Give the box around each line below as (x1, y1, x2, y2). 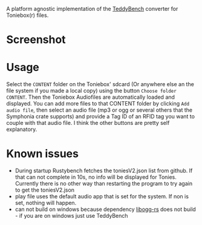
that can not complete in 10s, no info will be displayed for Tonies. (15, 173, 177, 181)
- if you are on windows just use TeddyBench (15, 212, 128, 220)
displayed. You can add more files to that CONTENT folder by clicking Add (6, 100, 189, 107)
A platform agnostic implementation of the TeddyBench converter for (6, 5, 178, 12)
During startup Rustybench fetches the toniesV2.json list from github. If (15, 167, 193, 175)
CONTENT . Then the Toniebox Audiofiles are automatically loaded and (6, 93, 175, 101)
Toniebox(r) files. (6, 12, 49, 19)
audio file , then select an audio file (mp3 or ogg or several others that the (6, 106, 192, 114)
